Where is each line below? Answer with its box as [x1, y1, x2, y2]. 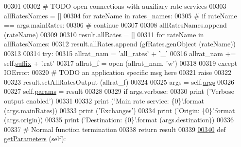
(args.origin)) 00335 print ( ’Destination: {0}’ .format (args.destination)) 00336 [4, 115, 234, 125]
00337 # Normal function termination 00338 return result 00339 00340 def [4, 124, 226, 134]
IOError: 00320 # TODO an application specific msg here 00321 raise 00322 [4, 67, 231, 77]
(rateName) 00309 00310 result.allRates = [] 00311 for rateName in [4, 29, 204, 39]
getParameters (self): [4, 133, 66, 144]
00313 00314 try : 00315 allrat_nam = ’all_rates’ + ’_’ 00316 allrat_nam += [4, 48, 236, 58]
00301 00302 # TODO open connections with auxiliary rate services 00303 [4, 1, 226, 11]
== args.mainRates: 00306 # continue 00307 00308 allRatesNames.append [4, 20, 227, 30]
